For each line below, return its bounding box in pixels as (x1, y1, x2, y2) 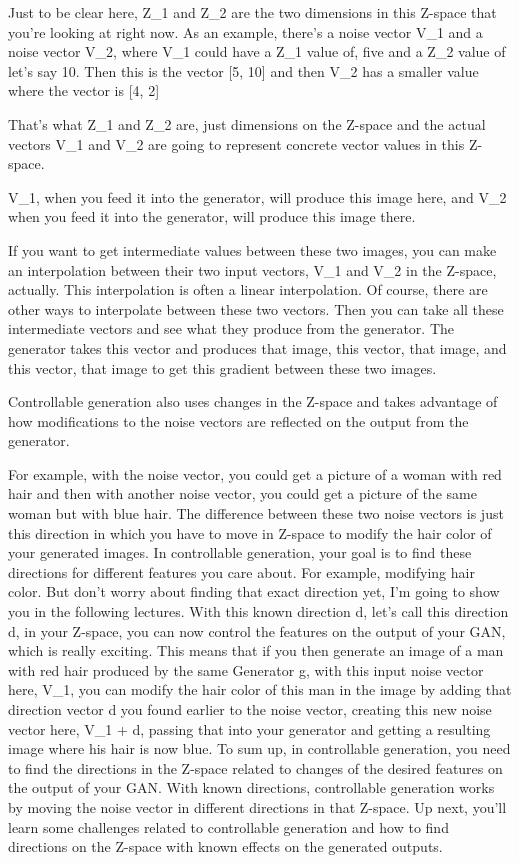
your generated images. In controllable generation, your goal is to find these (8, 542, 472, 563)
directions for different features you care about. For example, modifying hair (8, 561, 475, 582)
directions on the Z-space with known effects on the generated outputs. (8, 836, 443, 857)
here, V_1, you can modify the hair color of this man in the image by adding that (8, 679, 512, 700)
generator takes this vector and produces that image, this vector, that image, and (8, 337, 507, 358)
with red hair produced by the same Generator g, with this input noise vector (8, 659, 484, 680)
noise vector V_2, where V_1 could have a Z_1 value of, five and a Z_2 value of (8, 41, 506, 62)
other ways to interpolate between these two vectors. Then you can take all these (8, 298, 504, 319)
